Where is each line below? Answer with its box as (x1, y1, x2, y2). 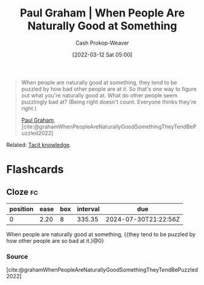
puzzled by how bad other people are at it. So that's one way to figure (21, 85, 197, 93)
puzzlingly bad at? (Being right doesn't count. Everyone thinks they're (21, 98, 197, 105)
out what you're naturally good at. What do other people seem (21, 91, 178, 99)
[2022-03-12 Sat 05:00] (72, 51, 133, 58)
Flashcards (6, 163, 64, 177)
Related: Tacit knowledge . (6, 141, 71, 149)
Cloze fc (6, 186, 38, 197)
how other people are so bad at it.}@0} (6, 237, 105, 244)
